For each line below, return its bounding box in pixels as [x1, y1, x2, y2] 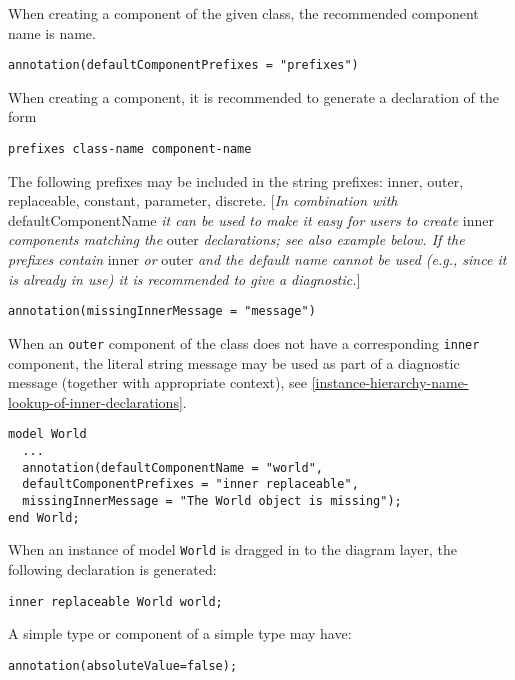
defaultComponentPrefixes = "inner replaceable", [22, 477, 359, 492]
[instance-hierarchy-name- [311, 372, 469, 393]
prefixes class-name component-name [8, 142, 252, 157]
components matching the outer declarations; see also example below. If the [8, 229, 465, 250]
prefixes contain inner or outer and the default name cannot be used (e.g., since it [8, 249, 507, 270]
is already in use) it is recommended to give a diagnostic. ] [8, 268, 361, 289]
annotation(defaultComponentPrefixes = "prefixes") [8, 58, 359, 73]
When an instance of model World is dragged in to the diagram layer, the [8, 539, 458, 560]
